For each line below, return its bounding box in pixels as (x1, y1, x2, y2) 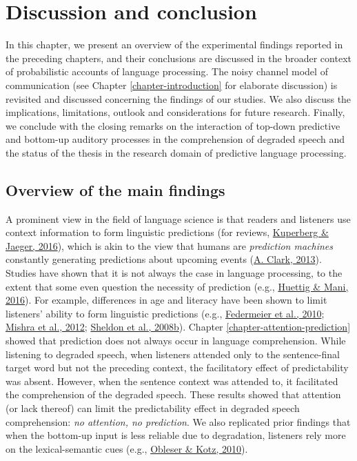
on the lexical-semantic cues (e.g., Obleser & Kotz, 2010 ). (6, 441, 248, 455)
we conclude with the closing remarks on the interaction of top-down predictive (6, 118, 340, 133)
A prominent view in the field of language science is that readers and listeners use (6, 211, 351, 226)
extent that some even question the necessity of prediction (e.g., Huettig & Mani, (6, 279, 349, 293)
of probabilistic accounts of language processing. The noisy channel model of (6, 64, 328, 79)
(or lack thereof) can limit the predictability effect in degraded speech (6, 400, 300, 415)
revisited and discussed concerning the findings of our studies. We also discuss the (6, 91, 351, 106)
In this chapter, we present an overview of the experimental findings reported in (6, 37, 343, 52)
